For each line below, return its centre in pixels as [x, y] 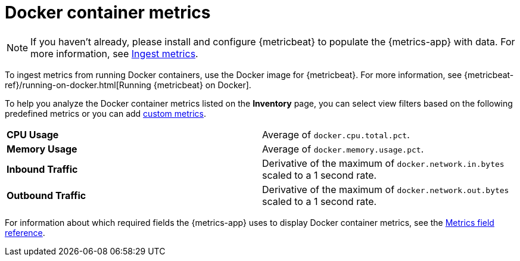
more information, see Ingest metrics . [114, 53]
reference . [25, 232]
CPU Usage [33, 134]
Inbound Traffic [42, 169]
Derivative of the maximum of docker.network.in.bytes [383, 163]
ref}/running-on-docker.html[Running [78, 85]
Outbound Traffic [46, 195]
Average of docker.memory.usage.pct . [343, 149]
